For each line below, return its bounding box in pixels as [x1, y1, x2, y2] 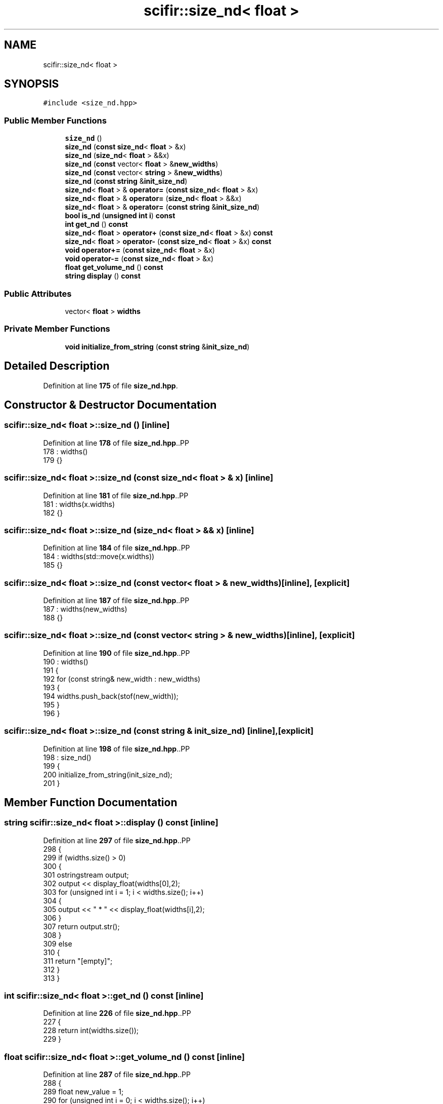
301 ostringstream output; [43, 870, 129, 879]
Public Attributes [4, 288, 72, 299]
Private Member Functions [4, 324, 110, 334]
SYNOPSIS [4, 77, 59, 91]
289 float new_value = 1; [43, 1087, 124, 1096]
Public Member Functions [4, 115, 107, 126]
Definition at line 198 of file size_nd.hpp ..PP [43, 744, 190, 753]
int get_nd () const [65, 220, 128, 229]
